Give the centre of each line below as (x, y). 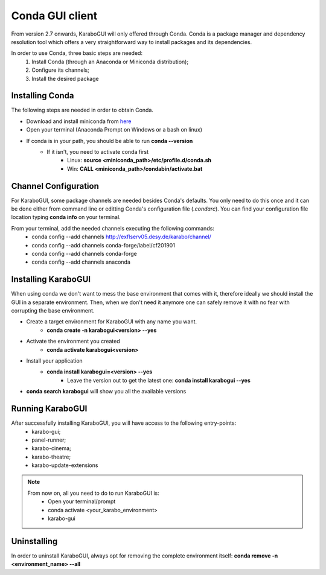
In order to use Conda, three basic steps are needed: (77, 53)
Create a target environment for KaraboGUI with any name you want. (112, 322)
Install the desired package (65, 78)
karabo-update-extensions (65, 465)
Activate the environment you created (73, 342)
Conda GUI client (54, 16)
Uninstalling (34, 541)
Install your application (54, 361)
